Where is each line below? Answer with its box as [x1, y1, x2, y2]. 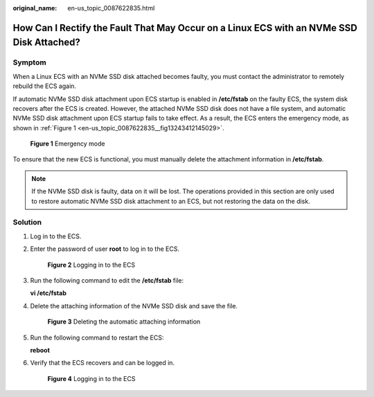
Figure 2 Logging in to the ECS [47, 261, 135, 269]
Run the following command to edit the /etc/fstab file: [30, 276, 184, 284]
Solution [12, 218, 42, 227]
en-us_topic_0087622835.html [67, 4, 155, 12]
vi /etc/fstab [30, 289, 67, 297]
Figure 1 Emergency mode [30, 139, 105, 148]
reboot [30, 346, 50, 354]
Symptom [12, 58, 46, 67]
